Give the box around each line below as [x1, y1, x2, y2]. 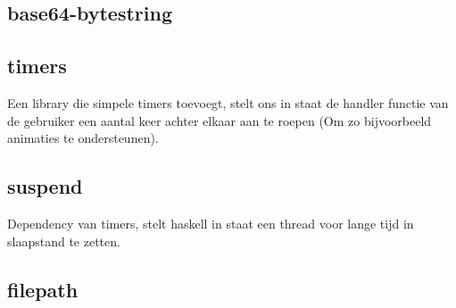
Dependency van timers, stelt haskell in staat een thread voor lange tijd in [7, 213, 414, 232]
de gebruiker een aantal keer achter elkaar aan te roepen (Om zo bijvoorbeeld [7, 111, 432, 129]
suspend [7, 172, 83, 200]
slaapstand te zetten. [7, 231, 120, 250]
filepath [7, 275, 79, 303]
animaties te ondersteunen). [7, 129, 159, 147]
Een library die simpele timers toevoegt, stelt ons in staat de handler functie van [7, 93, 449, 112]
